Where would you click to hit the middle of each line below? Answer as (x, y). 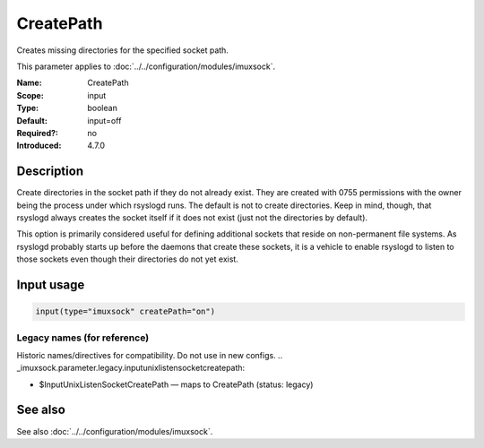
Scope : (30, 95)
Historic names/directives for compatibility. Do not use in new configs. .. (150, 355)
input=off (104, 120)
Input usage (51, 284)
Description (50, 172)
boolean (103, 108)
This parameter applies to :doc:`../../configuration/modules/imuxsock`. (146, 66)
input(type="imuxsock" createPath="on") (125, 312)
